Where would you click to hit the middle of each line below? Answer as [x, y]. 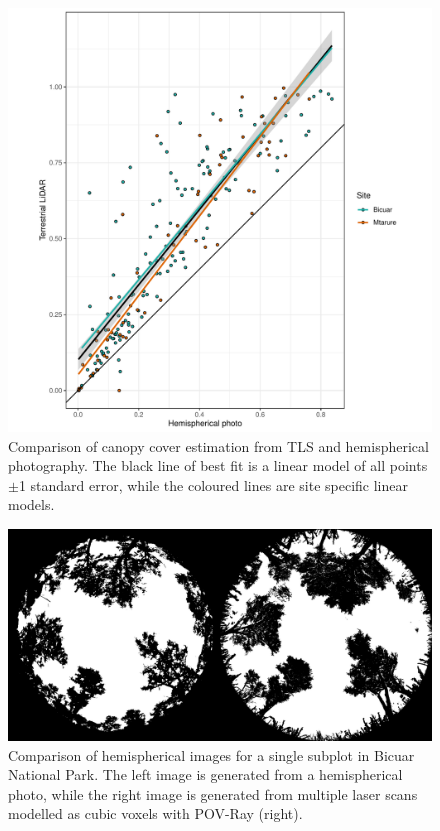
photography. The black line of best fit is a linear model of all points [218, 465]
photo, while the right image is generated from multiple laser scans [213, 793]
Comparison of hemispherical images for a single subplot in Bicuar [211, 754]
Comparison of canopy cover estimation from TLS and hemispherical [218, 445]
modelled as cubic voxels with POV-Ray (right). [155, 813]
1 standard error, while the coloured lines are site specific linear [213, 484]
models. [31, 504]
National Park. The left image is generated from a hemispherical [205, 774]
